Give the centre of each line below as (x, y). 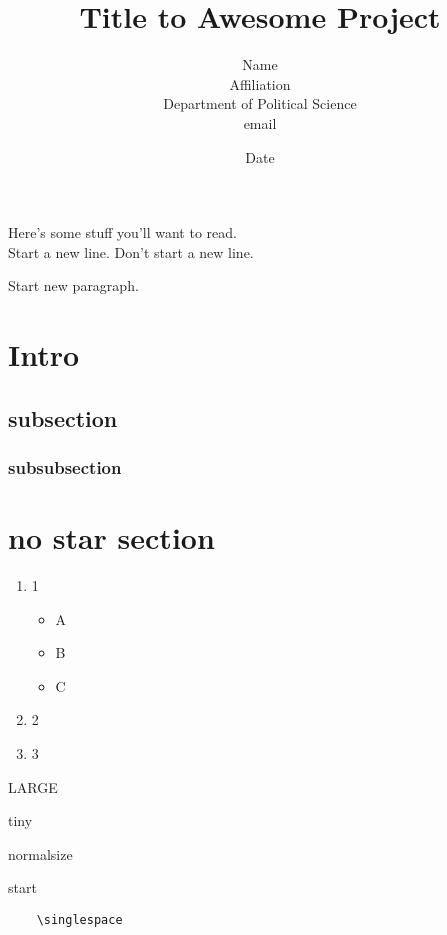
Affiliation (260, 83)
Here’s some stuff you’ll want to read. (122, 232)
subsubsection (65, 466)
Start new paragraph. (73, 285)
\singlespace (79, 919)
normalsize (40, 853)
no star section (111, 537)
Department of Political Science (260, 103)
